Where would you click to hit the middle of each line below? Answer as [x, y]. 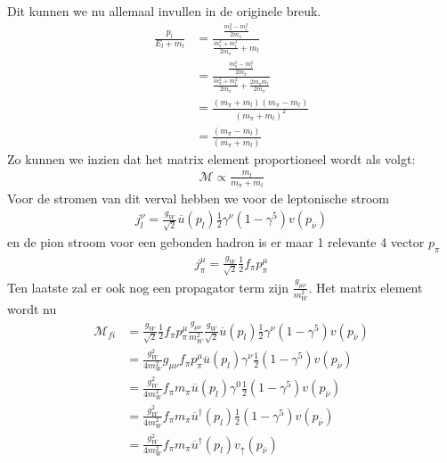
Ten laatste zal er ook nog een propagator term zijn [148, 287]
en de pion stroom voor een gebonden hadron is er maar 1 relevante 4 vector [216, 241]
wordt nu [32, 308]
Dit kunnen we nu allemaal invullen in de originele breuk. [164, 11]
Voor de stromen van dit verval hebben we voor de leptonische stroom [198, 198]
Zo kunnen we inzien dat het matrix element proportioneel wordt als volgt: [211, 158]
